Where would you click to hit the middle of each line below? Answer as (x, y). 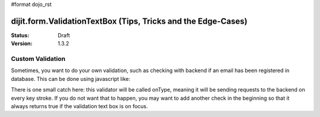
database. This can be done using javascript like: (71, 79)
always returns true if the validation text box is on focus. (79, 106)
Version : (22, 44)
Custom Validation (38, 59)
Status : (20, 35)
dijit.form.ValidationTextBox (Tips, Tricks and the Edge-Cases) (129, 21)
